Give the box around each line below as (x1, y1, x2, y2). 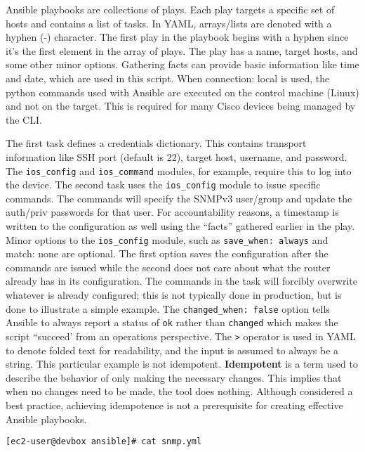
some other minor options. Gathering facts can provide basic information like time (6, 57, 359, 72)
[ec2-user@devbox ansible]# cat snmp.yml (6, 437, 202, 447)
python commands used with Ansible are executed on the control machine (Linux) (6, 84, 359, 99)
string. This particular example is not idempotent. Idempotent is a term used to (6, 356, 358, 371)
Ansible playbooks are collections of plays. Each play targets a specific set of (6, 2, 335, 16)
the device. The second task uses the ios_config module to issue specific (6, 177, 321, 192)
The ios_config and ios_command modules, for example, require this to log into (6, 163, 352, 178)
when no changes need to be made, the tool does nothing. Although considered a (6, 384, 353, 399)
